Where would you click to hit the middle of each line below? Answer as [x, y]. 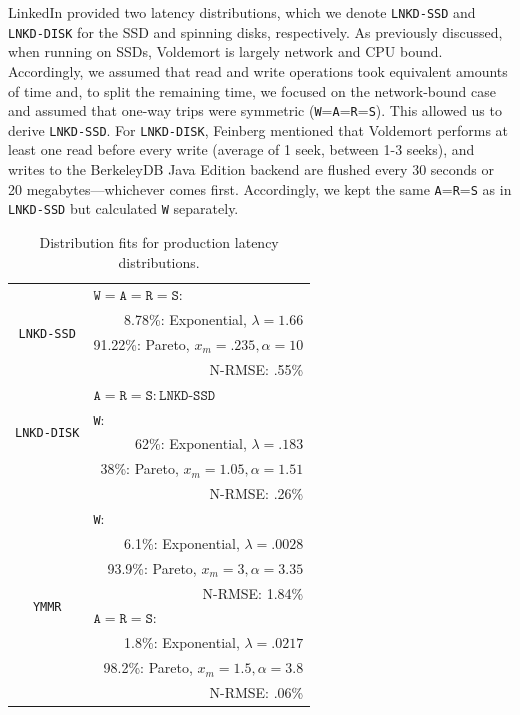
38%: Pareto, [139, 468]
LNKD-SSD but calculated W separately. [123, 208]
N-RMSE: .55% [256, 368]
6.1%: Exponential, [182, 542]
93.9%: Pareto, [152, 567]
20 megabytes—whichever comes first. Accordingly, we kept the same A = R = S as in [260, 188]
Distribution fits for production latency [159, 241]
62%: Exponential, [191, 443]
